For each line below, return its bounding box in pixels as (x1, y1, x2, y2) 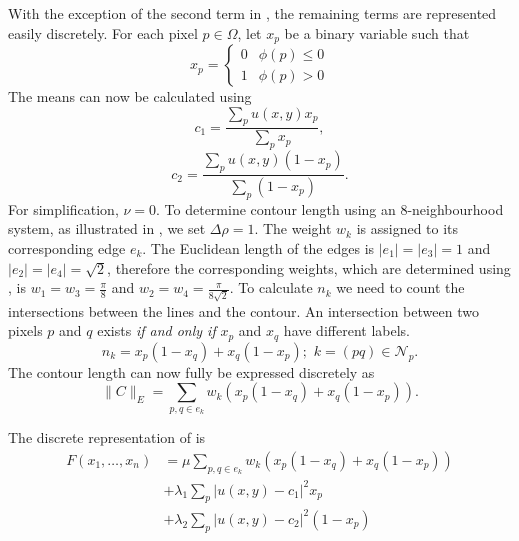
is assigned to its (356, 218, 459, 239)
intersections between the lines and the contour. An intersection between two (8, 300, 479, 321)
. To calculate (229, 277, 313, 298)
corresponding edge (8, 237, 126, 258)
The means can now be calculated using (8, 86, 252, 107)
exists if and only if (97, 320, 216, 341)
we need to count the (336, 277, 465, 298)
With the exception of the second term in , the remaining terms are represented (8, 3, 497, 23)
